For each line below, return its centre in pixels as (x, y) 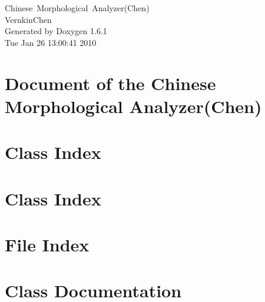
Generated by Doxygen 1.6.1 (56, 31)
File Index (47, 244)
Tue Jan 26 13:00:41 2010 (51, 42)
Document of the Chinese (110, 83)
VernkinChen (28, 19)
